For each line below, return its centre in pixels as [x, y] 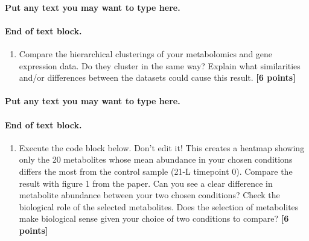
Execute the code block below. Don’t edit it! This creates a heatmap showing [162, 147]
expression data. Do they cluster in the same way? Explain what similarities [160, 65]
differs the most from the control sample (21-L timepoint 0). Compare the [156, 171]
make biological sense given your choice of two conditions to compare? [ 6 [154, 218]
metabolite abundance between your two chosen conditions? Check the [149, 195]
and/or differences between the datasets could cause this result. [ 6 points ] [157, 77]
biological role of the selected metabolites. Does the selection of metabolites [159, 206]
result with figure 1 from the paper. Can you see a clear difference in [146, 183]
